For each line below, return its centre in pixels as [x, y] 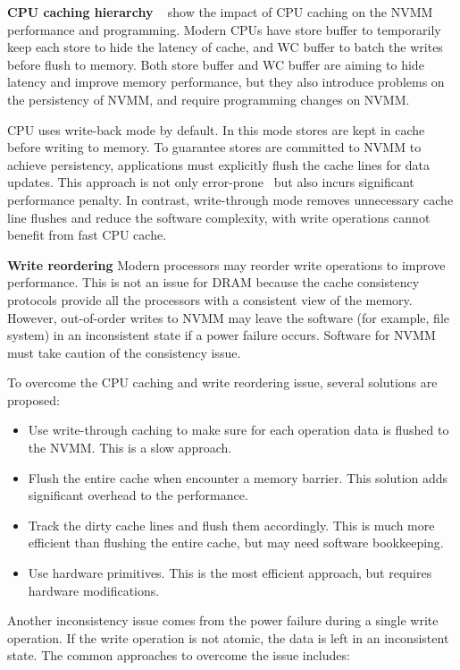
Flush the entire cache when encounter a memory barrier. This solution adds [238, 477]
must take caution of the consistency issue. [124, 352]
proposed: [33, 399]
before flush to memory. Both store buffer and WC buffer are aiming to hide [216, 64]
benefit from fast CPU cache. [87, 235]
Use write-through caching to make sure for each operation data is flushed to [238, 430]
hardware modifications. [94, 590]
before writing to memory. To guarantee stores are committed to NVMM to [214, 147]
